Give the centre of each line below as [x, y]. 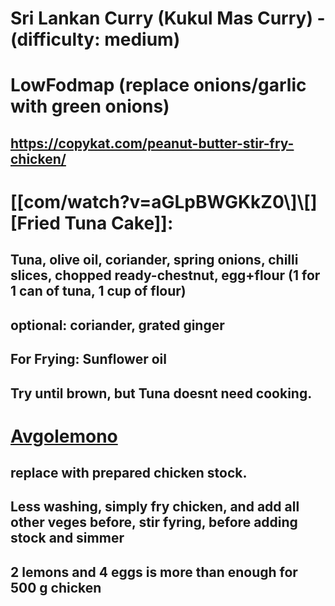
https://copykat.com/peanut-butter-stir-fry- [152, 143]
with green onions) [90, 106]
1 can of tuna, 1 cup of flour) [98, 291]
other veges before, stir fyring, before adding [154, 522]
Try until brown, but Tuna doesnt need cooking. [161, 393]
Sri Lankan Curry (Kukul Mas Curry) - [168, 18]
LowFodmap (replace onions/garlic [158, 85]
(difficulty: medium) [95, 39]
